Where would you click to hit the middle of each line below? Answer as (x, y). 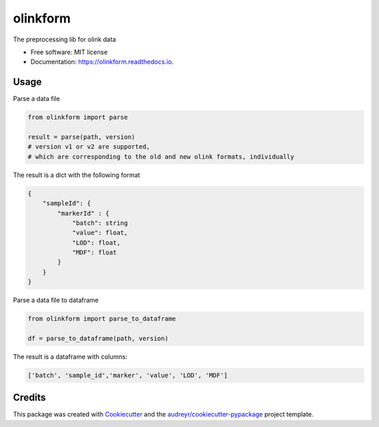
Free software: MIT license (69, 52)
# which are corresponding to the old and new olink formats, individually (161, 157)
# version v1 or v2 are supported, (89, 147)
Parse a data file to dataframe (56, 300)
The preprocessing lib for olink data (64, 39)
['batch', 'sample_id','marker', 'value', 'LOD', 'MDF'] (128, 375)
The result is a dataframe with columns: (70, 357)
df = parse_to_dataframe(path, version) (98, 339)
